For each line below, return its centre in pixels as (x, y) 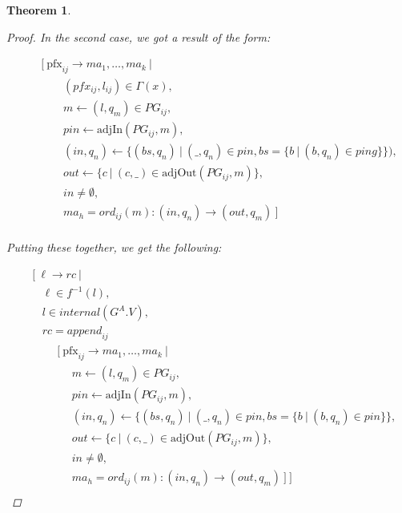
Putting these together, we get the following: (114, 247)
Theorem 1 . (39, 10)
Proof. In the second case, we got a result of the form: (139, 36)
